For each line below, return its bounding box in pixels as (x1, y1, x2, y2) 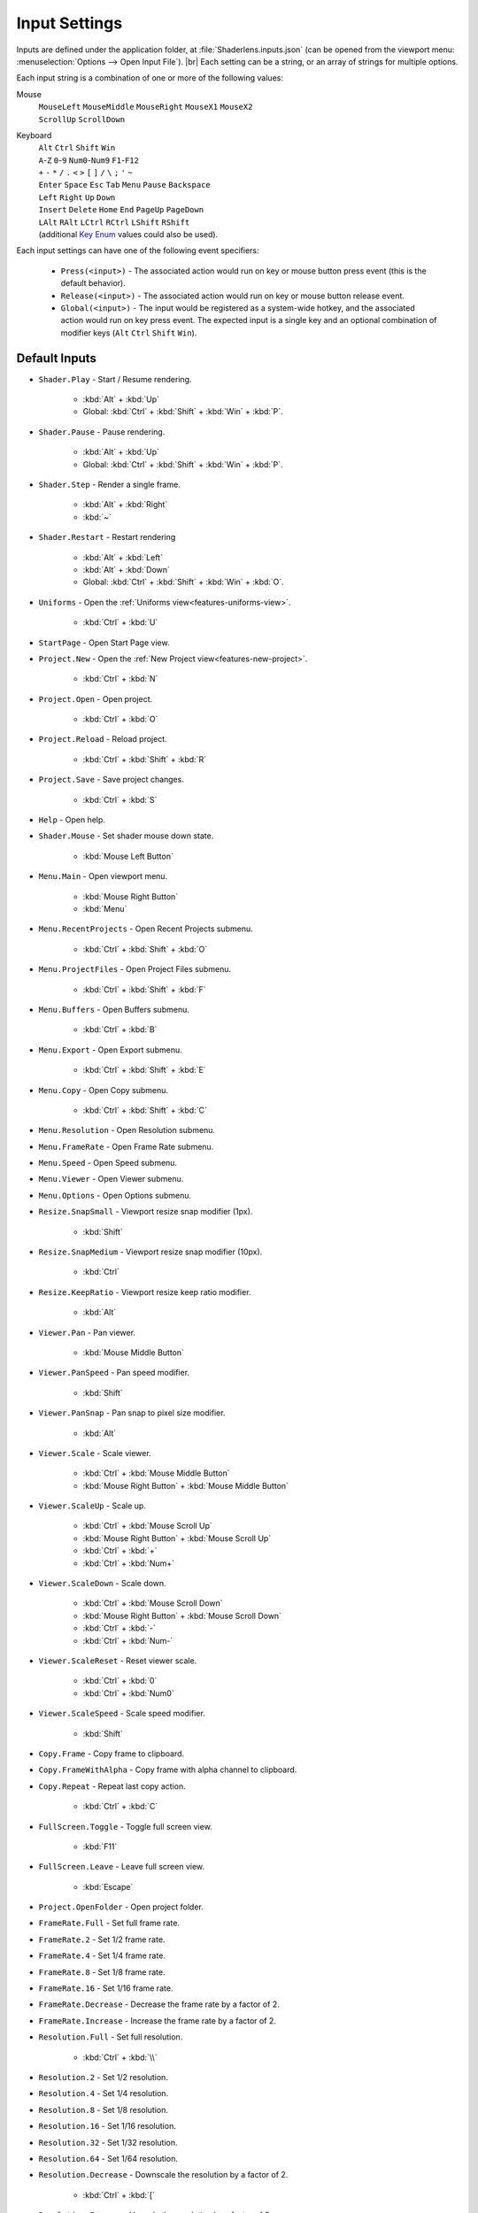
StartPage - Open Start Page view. (38, 637, 170, 648)
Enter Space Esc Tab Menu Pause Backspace (38, 180, 212, 190)
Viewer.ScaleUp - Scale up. (38, 1500, 146, 1511)
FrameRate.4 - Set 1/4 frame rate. (38, 1950, 166, 1961)
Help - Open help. (38, 814, 106, 825)
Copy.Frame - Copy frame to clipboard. (38, 1748, 185, 1759)
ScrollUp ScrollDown (38, 114, 126, 124)
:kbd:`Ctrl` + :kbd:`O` (82, 713, 158, 725)
